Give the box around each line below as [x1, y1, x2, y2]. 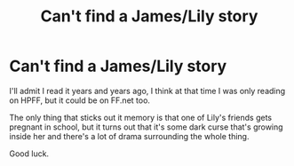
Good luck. [9, 148, 50, 159]
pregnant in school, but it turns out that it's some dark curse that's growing [9, 122, 283, 132]
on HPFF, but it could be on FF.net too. [9, 95, 151, 106]
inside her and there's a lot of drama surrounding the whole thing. [9, 130, 250, 141]
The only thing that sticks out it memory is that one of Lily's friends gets [9, 112, 273, 123]
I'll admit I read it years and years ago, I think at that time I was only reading [9, 85, 286, 96]
